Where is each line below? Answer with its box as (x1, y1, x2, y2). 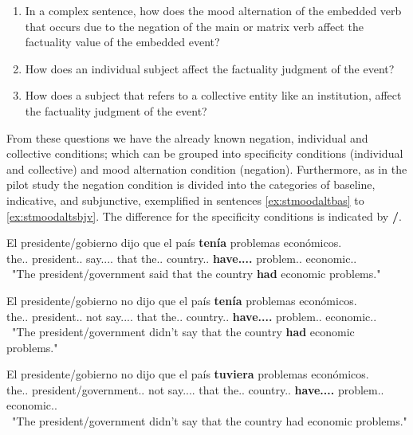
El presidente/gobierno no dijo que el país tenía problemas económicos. (6, 292, 357, 308)
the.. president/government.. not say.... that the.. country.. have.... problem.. (6, 381, 384, 398)
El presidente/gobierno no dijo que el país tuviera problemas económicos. (6, 366, 369, 382)
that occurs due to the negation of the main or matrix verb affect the (25, 18, 364, 34)
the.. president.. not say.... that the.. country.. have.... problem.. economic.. (6, 308, 377, 324)
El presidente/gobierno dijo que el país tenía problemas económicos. (6, 234, 342, 251)
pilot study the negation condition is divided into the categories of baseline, (6, 176, 376, 193)
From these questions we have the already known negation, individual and (6, 129, 368, 146)
